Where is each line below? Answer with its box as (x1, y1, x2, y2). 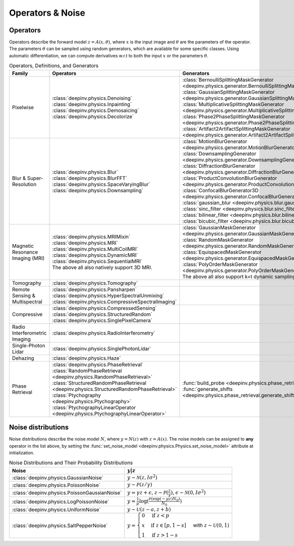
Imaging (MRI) (12, 255, 45, 261)
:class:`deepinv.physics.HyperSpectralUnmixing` (52, 292, 164, 299)
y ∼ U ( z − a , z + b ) (127, 506, 171, 513)
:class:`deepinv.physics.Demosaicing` (52, 107, 139, 114)
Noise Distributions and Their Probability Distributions (9, 459, 133, 466)
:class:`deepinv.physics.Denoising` (52, 95, 132, 102)
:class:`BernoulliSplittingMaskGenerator (182, 76, 274, 83)
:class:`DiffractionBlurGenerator (182, 162, 256, 169)
